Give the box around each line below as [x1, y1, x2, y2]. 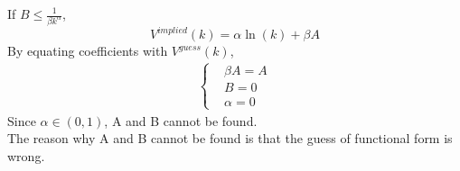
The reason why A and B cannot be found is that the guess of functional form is [7, 129, 453, 148]
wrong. [7, 146, 45, 165]
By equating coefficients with [7, 41, 168, 60]
